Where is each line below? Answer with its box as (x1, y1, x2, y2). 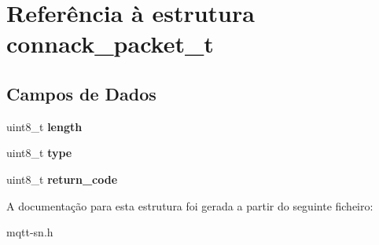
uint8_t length (6, 118, 83, 134)
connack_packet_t (6, 27, 214, 60)
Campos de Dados (6, 81, 156, 105)
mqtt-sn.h (6, 224, 53, 240)
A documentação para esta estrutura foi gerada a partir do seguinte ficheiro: (6, 197, 373, 214)
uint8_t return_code (6, 170, 118, 187)
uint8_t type (6, 144, 72, 161)
